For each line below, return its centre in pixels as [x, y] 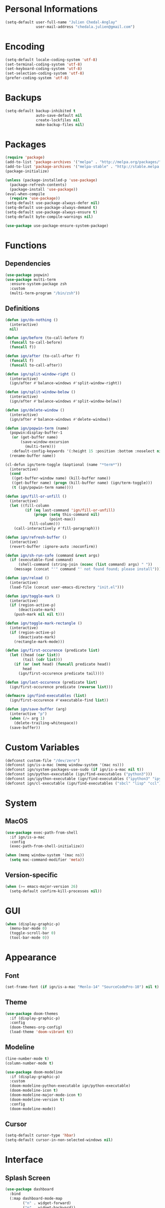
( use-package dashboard [29, 1189]
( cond [15, 474]
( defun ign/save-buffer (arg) [36, 709]
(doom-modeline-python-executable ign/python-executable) [70, 1086]
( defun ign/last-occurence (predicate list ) [51, 682]
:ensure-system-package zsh [38, 284]
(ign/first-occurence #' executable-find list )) [59, 701]
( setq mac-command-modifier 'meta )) [47, 860]
